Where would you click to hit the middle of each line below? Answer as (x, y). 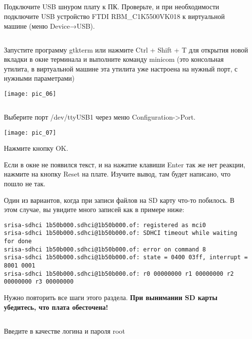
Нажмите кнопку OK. (36, 148)
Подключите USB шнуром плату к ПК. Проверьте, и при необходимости (112, 7)
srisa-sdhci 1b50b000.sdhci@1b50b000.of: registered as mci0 (105, 225)
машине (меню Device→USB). (49, 26)
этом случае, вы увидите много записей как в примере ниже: (94, 209)
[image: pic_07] (30, 133)
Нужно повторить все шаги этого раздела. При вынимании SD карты (111, 297)
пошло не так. (25, 184)
